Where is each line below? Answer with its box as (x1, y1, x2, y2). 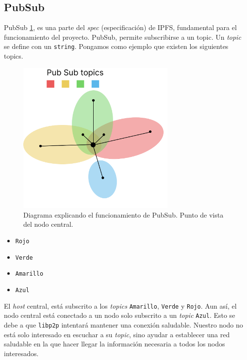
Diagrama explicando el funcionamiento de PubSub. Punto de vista (23, 209, 224, 219)
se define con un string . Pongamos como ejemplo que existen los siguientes (4, 41, 229, 51)
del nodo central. (23, 219, 73, 229)
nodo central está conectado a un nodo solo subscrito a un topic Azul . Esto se (4, 310, 235, 320)
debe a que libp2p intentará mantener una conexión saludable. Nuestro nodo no (4, 319, 243, 329)
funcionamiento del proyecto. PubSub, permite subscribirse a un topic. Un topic (4, 31, 241, 42)
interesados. (4, 348, 39, 358)
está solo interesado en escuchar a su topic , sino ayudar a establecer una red (4, 329, 230, 339)
